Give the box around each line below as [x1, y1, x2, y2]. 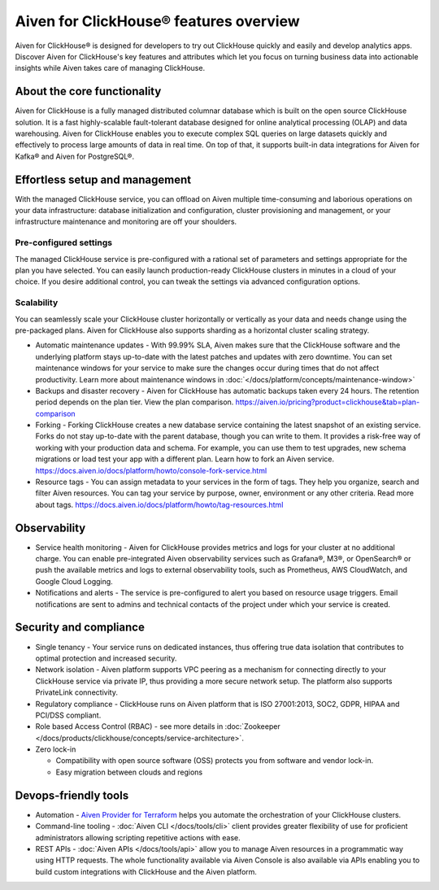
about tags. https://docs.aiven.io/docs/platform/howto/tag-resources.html [35, 500, 284, 509]
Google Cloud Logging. [35, 576, 113, 586]
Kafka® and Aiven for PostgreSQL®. [15, 151, 134, 161]
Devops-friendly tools [15, 788, 129, 802]
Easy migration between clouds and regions [55, 767, 203, 777]
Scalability [15, 297, 59, 308]
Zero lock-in [35, 744, 76, 754]
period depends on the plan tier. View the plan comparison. [35, 397, 234, 407]
